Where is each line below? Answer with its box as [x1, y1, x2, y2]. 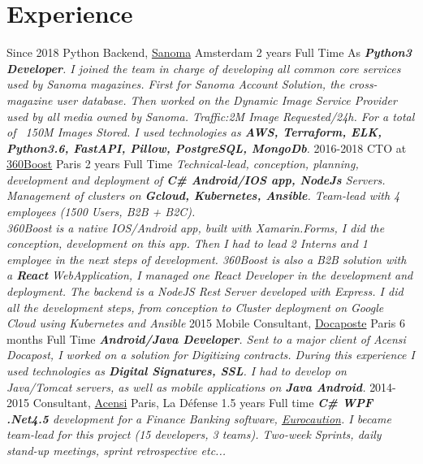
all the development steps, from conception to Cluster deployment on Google [6, 298, 384, 315]
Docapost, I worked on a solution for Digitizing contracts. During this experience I [6, 346, 415, 363]
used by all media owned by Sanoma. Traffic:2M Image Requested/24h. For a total [6, 107, 415, 124]
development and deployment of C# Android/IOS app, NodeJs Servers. [6, 171, 386, 188]
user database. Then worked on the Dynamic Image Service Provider [56, 91, 397, 108]
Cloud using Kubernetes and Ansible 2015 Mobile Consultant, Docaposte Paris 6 [6, 314, 405, 332]
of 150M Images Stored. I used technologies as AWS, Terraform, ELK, [6, 124, 382, 141]
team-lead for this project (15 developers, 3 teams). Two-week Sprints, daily [6, 426, 382, 443]
